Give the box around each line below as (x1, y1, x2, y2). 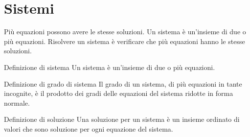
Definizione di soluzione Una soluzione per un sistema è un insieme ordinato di (4, 114, 240, 124)
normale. (4, 97, 30, 108)
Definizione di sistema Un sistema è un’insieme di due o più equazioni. (4, 62, 215, 72)
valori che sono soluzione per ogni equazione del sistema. (4, 123, 173, 134)
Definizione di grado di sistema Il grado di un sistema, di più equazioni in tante (4, 78, 242, 89)
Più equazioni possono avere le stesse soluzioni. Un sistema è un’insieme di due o (4, 26, 246, 37)
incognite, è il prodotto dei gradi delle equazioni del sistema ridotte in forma (4, 88, 233, 98)
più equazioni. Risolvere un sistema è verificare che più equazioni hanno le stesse (4, 36, 245, 46)
